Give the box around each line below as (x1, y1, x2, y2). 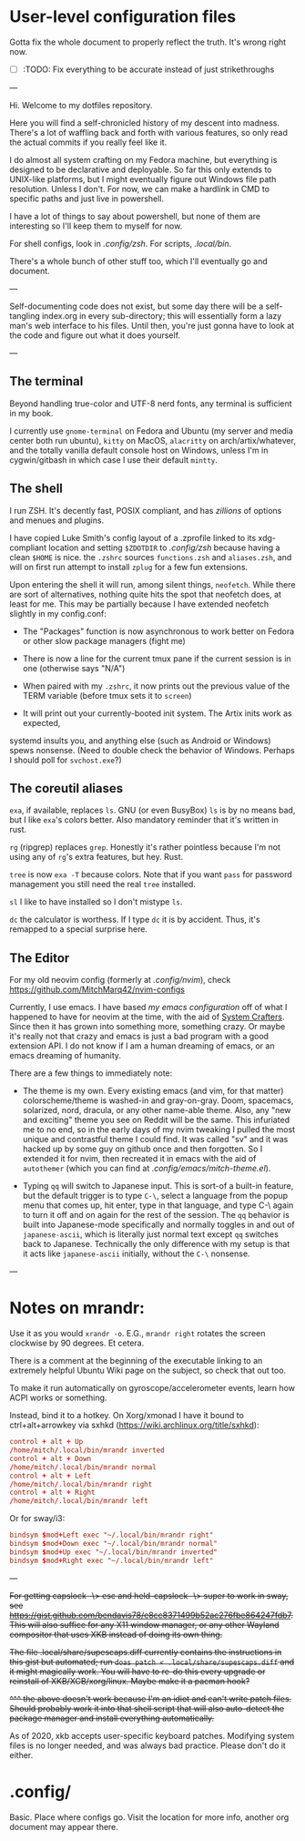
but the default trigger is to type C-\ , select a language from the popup (22, 1191, 289, 1202)
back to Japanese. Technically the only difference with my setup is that (22, 1239, 290, 1250)
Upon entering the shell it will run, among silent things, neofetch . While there (9, 578, 296, 589)
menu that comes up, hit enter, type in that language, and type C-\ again (22, 1200, 294, 1211)
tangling (9, 311, 41, 321)
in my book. (9, 407, 54, 418)
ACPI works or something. (9, 1392, 107, 1404)
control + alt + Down (9, 1454, 92, 1463)
